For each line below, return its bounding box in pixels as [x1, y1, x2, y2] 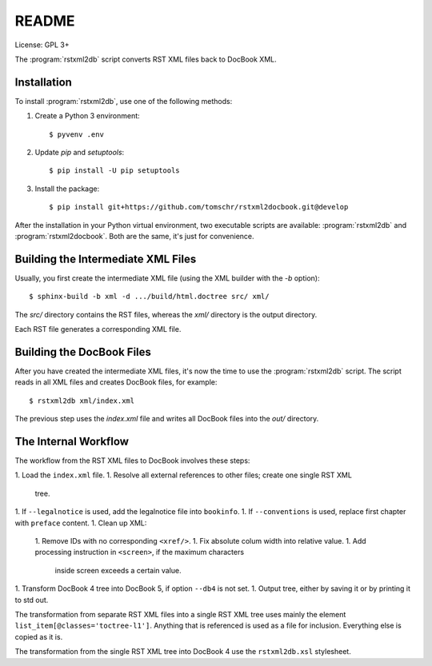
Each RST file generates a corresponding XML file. [14, 325, 182, 334]
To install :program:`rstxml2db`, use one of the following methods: [14, 96, 233, 106]
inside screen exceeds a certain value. [54, 565, 182, 575]
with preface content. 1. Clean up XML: [14, 518, 147, 528]
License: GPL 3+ [14, 40, 70, 50]
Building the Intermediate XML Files [14, 252, 197, 265]
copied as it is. [14, 632, 63, 641]
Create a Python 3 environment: [34, 111, 140, 121]
